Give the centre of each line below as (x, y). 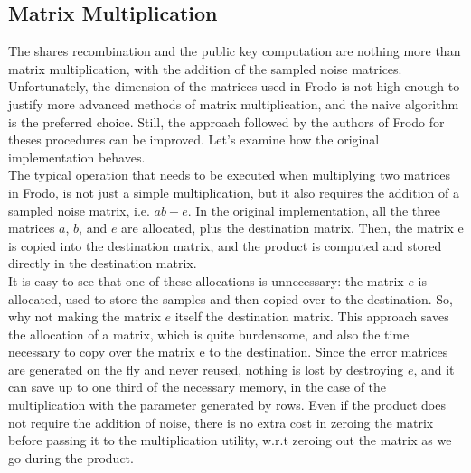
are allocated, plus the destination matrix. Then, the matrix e (292, 228)
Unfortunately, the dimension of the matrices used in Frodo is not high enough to (234, 86)
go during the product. (71, 457)
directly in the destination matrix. (103, 263)
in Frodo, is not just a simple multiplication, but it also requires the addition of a (234, 192)
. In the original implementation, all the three (314, 210)
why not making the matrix (85, 316)
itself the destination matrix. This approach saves (312, 316)
